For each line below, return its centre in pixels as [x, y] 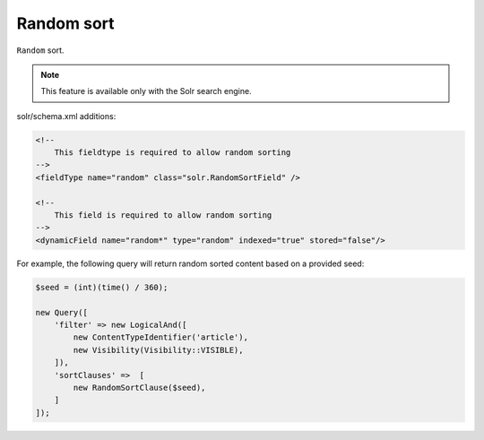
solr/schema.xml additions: [66, 116]
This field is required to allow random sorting [163, 216]
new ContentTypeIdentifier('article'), [160, 337]
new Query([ [62, 312]
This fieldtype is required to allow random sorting [173, 153]
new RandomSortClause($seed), [139, 387]
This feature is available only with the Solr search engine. [146, 91]
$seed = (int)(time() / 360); [102, 287]
